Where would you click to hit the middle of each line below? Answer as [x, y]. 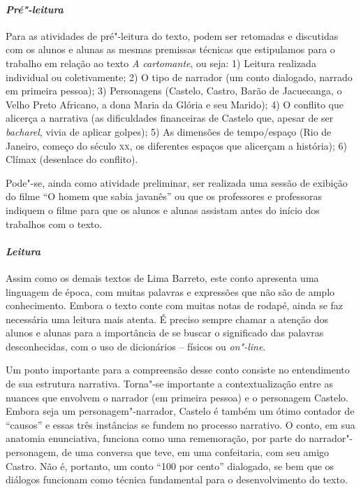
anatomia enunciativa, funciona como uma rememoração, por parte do [156, 438]
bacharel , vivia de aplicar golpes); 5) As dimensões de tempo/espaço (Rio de [169, 131]
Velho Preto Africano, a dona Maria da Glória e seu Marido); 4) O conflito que [175, 104]
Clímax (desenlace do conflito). [72, 159]
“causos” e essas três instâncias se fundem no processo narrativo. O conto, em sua [180, 424]
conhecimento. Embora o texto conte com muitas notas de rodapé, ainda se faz [175, 305]
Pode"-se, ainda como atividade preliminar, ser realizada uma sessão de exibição [177, 182]
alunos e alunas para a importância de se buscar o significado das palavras [165, 333]
